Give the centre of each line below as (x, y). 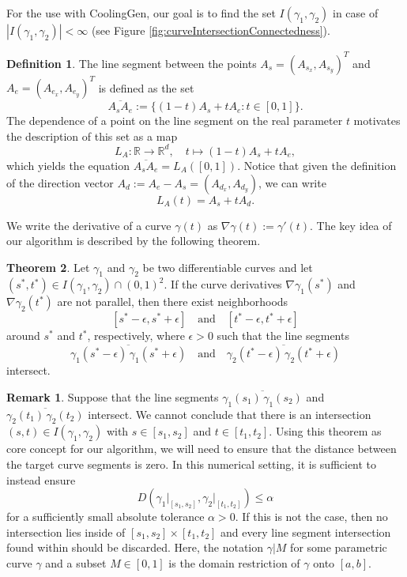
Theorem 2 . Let (48, 267)
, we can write (292, 182)
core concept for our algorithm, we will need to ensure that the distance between (202, 449)
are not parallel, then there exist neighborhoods (173, 302)
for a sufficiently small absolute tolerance (106, 517)
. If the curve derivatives (223, 284)
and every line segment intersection (306, 532)
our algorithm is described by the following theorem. (134, 241)
